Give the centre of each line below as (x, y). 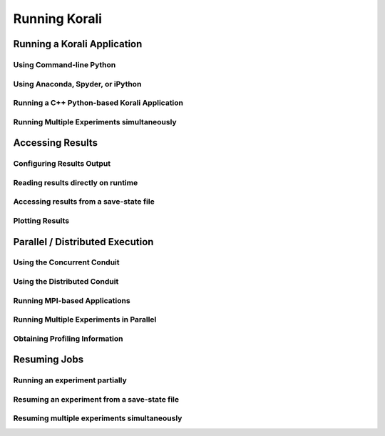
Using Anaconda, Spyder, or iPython (77, 84)
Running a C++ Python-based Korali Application (98, 103)
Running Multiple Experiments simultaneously (95, 122)
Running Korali (58, 19)
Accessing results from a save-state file (84, 202)
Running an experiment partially (70, 380)
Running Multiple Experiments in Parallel (85, 319)
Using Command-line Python (65, 64)
